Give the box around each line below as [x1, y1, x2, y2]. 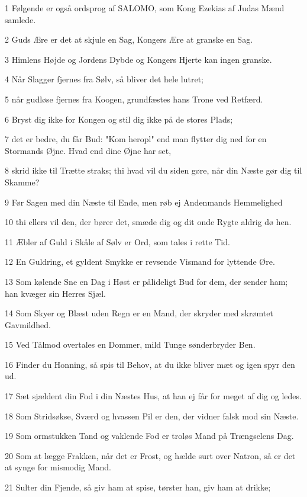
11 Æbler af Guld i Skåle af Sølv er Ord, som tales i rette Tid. [5, 235, 230, 248]
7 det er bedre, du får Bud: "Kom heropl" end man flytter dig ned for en [5, 133, 267, 145]
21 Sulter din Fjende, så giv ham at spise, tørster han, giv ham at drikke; [5, 481, 271, 493]
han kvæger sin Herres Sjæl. [5, 287, 106, 299]
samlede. [5, 13, 36, 25]
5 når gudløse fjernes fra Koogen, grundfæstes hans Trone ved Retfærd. [5, 92, 263, 105]
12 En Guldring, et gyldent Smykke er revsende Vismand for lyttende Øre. [5, 255, 275, 268]
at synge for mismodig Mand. [5, 461, 111, 473]
